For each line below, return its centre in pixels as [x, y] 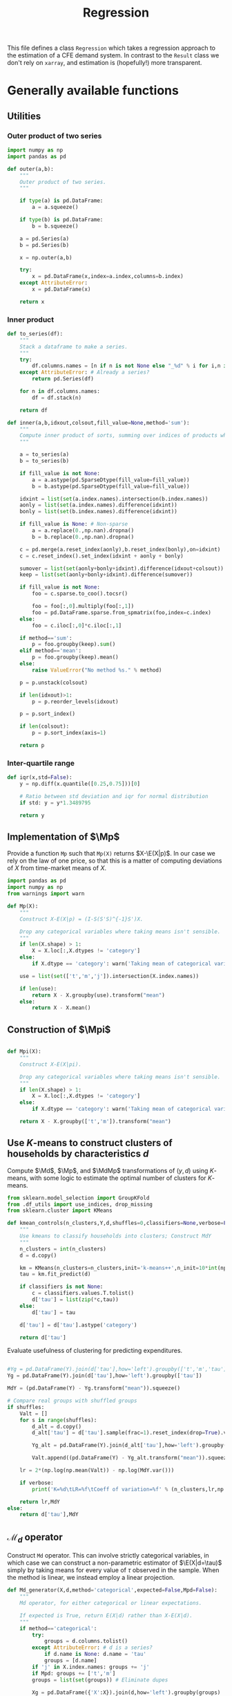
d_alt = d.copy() [57, 1426]
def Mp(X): [23, 906]
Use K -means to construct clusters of [90, 1143]
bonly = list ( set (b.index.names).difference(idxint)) [98, 512]
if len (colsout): [45, 727]
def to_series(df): [35, 334]
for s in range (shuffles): [58, 1420]
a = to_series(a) [45, 454]
